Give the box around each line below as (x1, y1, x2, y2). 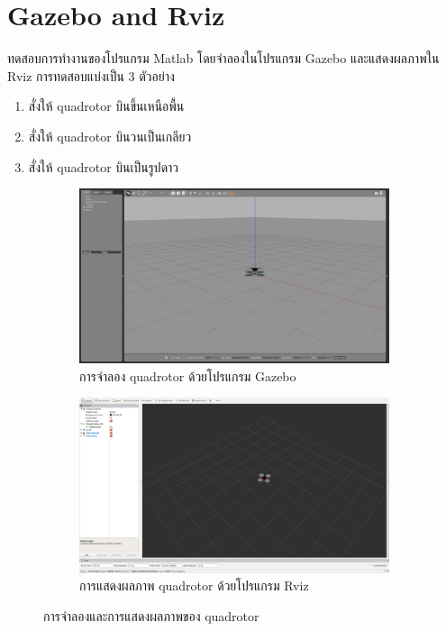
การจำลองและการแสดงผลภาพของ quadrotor (43, 606, 259, 625)
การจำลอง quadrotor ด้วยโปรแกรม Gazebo (79, 366, 296, 385)
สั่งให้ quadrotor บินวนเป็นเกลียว (28, 126, 192, 145)
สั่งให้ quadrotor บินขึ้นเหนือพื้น (28, 96, 185, 115)
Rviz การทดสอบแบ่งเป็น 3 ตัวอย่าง (7, 66, 175, 85)
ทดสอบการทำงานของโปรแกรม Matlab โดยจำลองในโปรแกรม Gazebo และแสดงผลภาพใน (7, 49, 440, 68)
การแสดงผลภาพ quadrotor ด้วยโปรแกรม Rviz (79, 576, 309, 595)
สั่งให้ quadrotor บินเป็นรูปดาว (28, 157, 179, 176)
